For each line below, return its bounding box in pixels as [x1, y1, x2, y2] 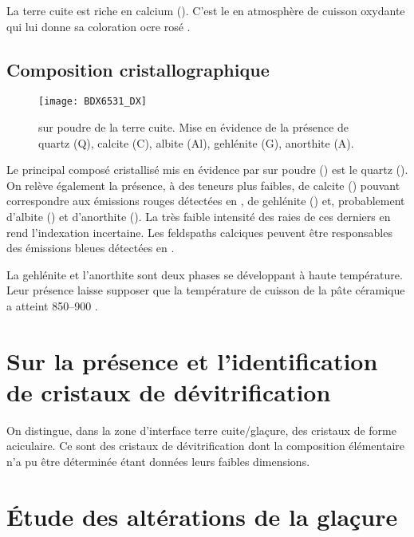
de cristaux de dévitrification [6, 375, 331, 408]
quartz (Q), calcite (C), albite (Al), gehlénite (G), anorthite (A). [38, 134, 354, 151]
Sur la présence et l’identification [6, 344, 378, 377]
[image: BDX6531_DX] [38, 96, 148, 108]
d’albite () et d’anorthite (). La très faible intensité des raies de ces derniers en [6, 208, 391, 225]
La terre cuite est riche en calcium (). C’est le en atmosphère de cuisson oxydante [6, 2, 405, 18]
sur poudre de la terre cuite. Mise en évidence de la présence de [38, 119, 349, 136]
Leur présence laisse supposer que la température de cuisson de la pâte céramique [6, 282, 405, 298]
